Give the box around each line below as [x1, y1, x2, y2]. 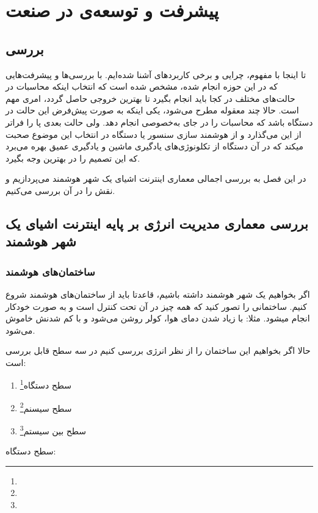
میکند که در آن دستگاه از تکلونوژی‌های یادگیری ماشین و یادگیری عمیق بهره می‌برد [5, 140, 303, 152]
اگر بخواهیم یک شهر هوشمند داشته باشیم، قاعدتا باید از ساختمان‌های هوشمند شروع [5, 287, 310, 300]
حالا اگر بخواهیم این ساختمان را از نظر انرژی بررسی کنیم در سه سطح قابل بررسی [5, 344, 311, 357]
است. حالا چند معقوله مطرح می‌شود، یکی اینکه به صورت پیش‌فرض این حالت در [5, 104, 299, 117]
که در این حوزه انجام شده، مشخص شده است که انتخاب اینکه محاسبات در [5, 80, 278, 93]
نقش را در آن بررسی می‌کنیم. [5, 184, 115, 196]
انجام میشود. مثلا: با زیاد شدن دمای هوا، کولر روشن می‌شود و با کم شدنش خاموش [5, 312, 310, 325]
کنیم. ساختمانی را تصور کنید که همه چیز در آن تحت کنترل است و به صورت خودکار [5, 300, 307, 312]
